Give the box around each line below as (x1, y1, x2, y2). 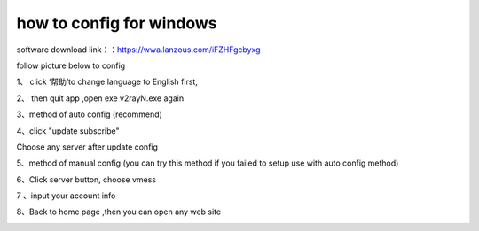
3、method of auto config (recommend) (16, 109, 163, 119)
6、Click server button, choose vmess (16, 173, 157, 185)
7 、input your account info (16, 190, 116, 201)
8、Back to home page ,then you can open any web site (16, 206, 222, 217)
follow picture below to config (16, 60, 126, 71)
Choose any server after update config (16, 142, 159, 152)
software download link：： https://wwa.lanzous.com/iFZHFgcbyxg (16, 44, 261, 55)
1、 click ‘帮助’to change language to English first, (16, 76, 199, 88)
